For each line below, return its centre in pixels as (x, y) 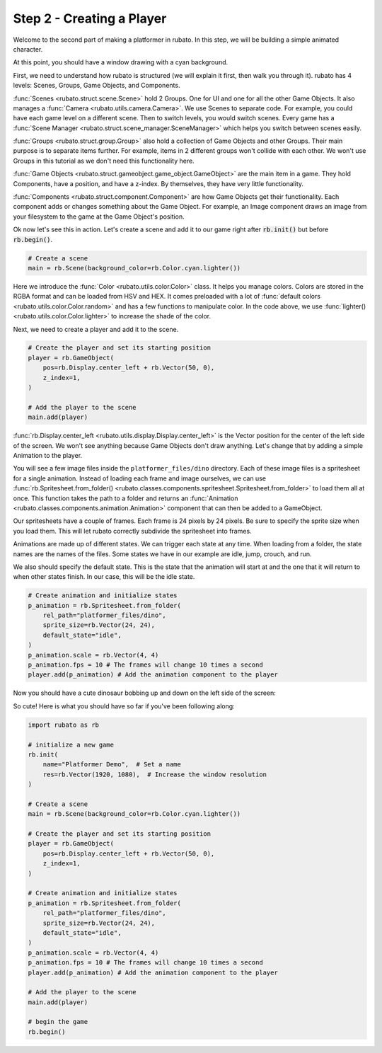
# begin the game (58, 1022)
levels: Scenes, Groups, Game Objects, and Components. (97, 86)
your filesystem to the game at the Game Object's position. (99, 217)
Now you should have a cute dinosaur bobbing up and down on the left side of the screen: (144, 693)
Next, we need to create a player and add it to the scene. (96, 329)
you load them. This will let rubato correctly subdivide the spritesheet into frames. (132, 531)
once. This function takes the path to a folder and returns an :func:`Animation (126, 498)
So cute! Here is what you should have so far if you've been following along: (124, 706)
